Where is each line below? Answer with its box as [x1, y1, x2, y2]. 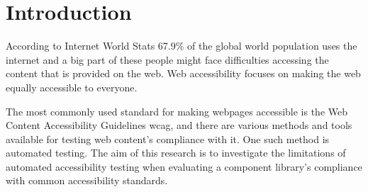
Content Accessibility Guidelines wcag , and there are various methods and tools [6, 118, 352, 132]
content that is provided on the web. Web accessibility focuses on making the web [6, 66, 361, 81]
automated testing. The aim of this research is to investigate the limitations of [6, 145, 346, 160]
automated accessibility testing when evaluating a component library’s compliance [6, 159, 362, 174]
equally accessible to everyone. [6, 79, 138, 94]
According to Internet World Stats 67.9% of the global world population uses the [6, 38, 357, 53]
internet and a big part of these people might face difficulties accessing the [6, 52, 329, 67]
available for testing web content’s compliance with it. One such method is [6, 131, 330, 146]
